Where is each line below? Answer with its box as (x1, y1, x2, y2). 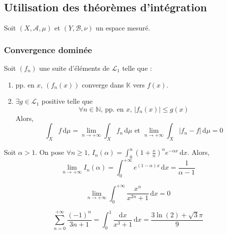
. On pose (35, 147, 65, 157)
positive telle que (41, 96, 93, 106)
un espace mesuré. (96, 23, 150, 33)
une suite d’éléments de (39, 63, 110, 73)
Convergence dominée (4, 43, 92, 56)
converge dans (82, 79, 124, 89)
